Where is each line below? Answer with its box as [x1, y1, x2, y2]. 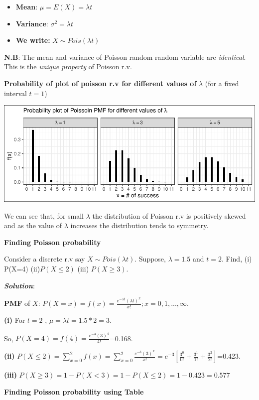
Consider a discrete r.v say [4, 254, 85, 264]
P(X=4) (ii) [4, 263, 40, 273]
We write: [15, 35, 50, 45]
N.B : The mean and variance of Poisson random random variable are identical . [4, 51, 246, 62]
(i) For [4, 314, 25, 325]
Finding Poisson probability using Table [4, 386, 144, 397]
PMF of [4, 298, 30, 308]
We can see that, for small [4, 210, 84, 221]
